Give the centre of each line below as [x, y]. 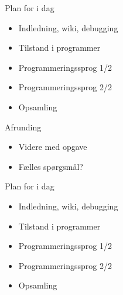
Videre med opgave [53, 147]
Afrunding [23, 127]
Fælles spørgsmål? [51, 166]
